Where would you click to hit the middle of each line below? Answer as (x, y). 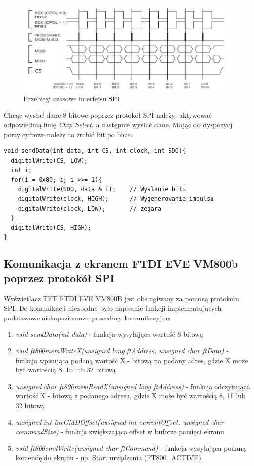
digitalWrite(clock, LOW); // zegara (90, 208)
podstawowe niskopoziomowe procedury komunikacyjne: (87, 317)
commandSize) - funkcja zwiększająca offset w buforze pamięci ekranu (120, 431)
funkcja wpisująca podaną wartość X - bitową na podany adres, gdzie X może (132, 360)
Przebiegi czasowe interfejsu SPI (72, 98)
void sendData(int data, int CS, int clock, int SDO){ (95, 151)
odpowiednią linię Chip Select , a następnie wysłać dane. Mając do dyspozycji (119, 124)
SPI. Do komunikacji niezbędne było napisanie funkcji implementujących (113, 308)
